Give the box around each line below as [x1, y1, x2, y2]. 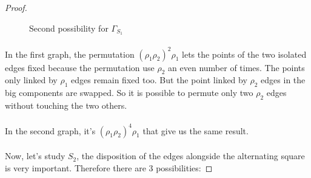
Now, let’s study [5, 149, 65, 162]
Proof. [5, 1, 27, 13]
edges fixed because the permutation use [5, 61, 155, 74]
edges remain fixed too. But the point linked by [71, 74, 247, 86]
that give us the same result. [142, 124, 249, 137]
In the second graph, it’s [5, 124, 96, 137]
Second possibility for [29, 21, 109, 34]
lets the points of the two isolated [182, 47, 307, 60]
